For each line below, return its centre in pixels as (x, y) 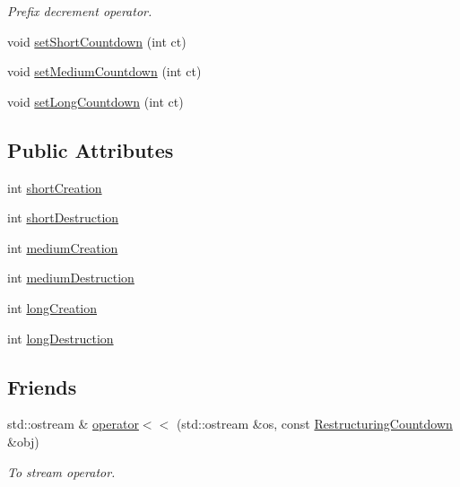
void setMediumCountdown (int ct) (104, 71)
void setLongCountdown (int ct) (95, 101)
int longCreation (52, 307)
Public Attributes (91, 149)
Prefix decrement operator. (80, 11)
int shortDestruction (63, 217)
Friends (42, 386)
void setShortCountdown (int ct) (97, 41)
